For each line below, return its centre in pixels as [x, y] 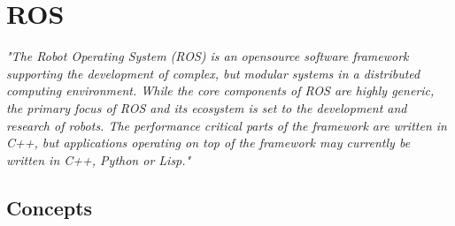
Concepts [50, 207]
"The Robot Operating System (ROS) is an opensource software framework [208, 56]
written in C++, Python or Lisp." [99, 159]
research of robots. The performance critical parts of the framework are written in [227, 125]
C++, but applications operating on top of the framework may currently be [208, 143]
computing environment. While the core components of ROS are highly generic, [220, 90]
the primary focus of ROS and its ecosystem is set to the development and [207, 107]
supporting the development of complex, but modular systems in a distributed [213, 73]
